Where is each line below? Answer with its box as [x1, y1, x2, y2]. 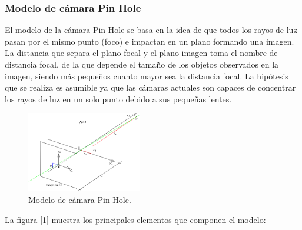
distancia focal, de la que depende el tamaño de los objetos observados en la [5, 58, 279, 70]
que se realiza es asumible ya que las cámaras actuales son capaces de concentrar [5, 81, 296, 94]
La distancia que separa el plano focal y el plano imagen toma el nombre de [5, 46, 278, 59]
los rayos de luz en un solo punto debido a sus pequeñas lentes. [5, 92, 232, 105]
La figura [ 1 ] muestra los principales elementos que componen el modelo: [5, 213, 266, 225]
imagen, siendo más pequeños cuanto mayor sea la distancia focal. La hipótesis [5, 69, 288, 82]
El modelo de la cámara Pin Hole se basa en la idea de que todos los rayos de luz [5, 24, 297, 36]
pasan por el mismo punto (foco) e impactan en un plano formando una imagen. [5, 35, 294, 47]
